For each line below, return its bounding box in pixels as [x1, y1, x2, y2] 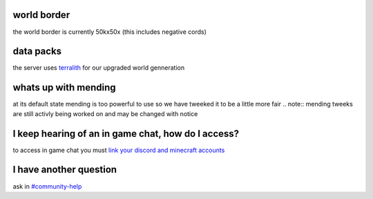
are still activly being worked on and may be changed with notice [12, 109, 198, 117]
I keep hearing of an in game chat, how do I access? [12, 128, 240, 140]
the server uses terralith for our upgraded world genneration [12, 64, 185, 72]
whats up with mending [12, 82, 117, 93]
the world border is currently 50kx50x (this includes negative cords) [12, 28, 207, 36]
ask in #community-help [12, 182, 82, 190]
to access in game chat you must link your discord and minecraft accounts [12, 146, 225, 154]
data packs [12, 46, 62, 57]
